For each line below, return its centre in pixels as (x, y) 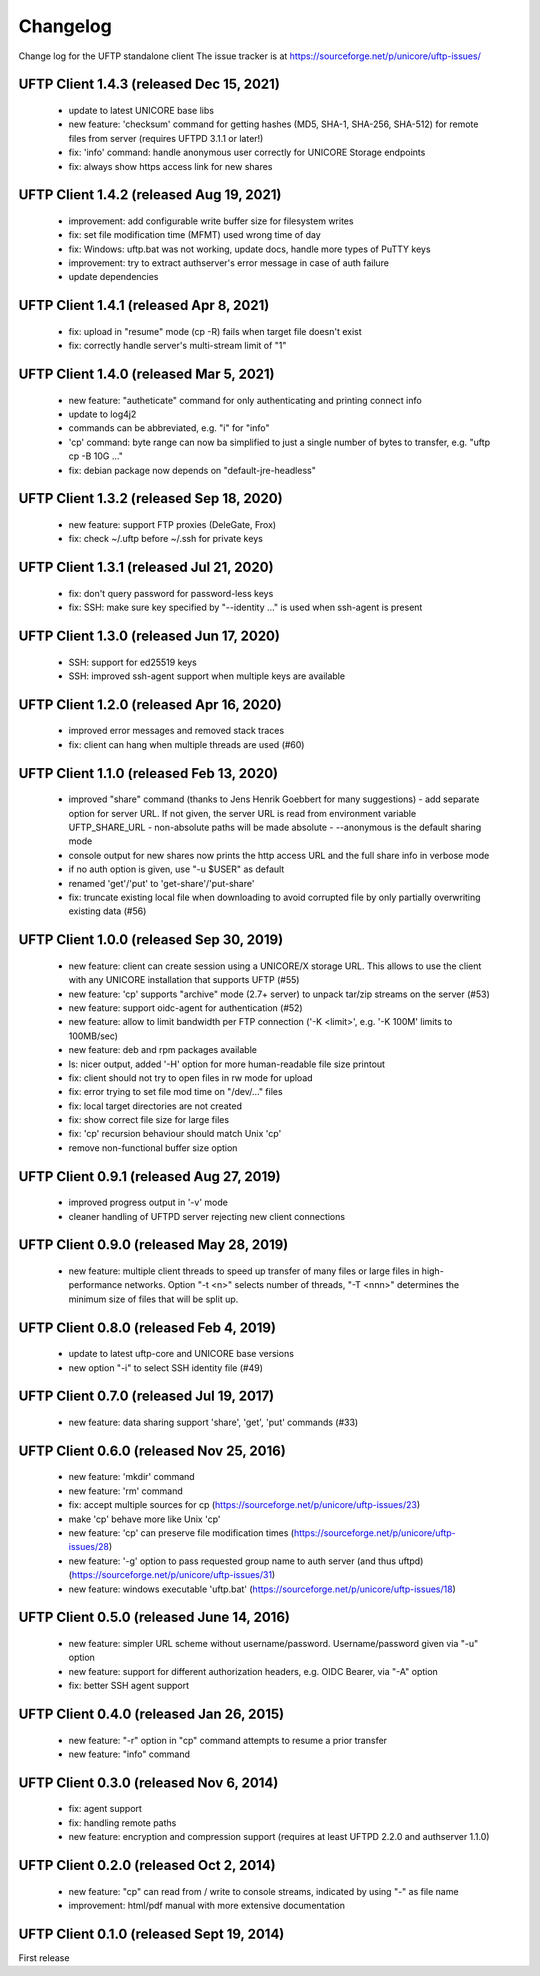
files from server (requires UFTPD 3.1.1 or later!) (166, 138)
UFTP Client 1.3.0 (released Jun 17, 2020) (149, 636)
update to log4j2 (102, 414)
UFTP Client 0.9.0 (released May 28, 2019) (153, 1245)
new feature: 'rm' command (126, 1491)
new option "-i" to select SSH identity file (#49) (166, 1367)
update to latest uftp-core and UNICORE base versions (181, 1354)
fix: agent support (105, 1809)
